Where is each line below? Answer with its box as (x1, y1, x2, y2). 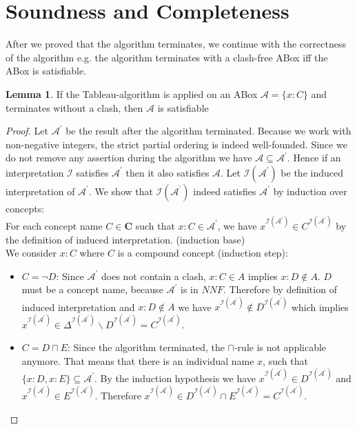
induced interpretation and (21, 299, 135, 314)
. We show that (88, 183, 153, 198)
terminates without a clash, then (6, 100, 143, 114)
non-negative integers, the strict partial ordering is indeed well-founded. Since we (6, 137, 347, 151)
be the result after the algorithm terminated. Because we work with (65, 123, 351, 138)
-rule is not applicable (234, 340, 327, 355)
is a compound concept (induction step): (117, 246, 288, 260)
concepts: (6, 201, 45, 215)
